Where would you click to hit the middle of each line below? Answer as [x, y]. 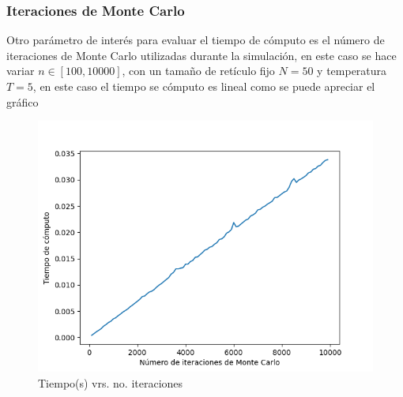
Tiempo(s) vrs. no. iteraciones [111, 382]
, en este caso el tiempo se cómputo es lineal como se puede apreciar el [204, 86]
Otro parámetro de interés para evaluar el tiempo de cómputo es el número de [196, 40]
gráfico [23, 101]
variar [21, 71]
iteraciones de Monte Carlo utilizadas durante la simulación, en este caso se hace [201, 55]
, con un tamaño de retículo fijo [198, 71]
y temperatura [352, 71]
